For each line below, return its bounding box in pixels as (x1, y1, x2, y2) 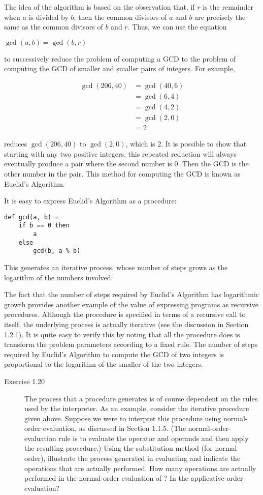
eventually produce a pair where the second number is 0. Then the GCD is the (4, 158, 249, 169)
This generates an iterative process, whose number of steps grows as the (4, 261, 228, 272)
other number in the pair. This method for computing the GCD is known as (4, 168, 241, 179)
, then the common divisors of (74, 11, 167, 22)
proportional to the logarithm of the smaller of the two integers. (4, 359, 203, 369)
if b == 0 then (18, 222, 70, 229)
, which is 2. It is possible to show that (125, 138, 247, 149)
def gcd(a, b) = (4, 213, 59, 221)
